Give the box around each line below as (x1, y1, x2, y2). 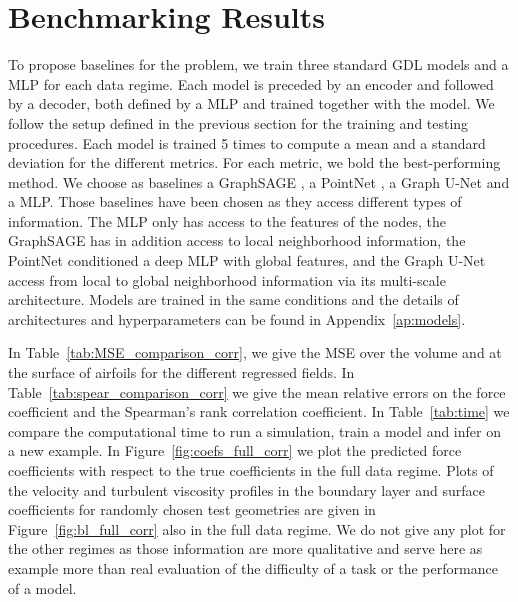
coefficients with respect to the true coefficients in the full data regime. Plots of (8, 460, 494, 480)
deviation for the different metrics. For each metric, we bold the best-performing (8, 152, 501, 173)
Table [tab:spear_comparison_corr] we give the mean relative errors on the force (8, 381, 506, 402)
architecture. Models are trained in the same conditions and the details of (8, 289, 459, 310)
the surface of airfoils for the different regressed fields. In (8, 362, 355, 383)
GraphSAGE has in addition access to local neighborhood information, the (8, 230, 466, 251)
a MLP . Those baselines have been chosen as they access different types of (8, 191, 462, 212)
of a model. (8, 577, 77, 598)
